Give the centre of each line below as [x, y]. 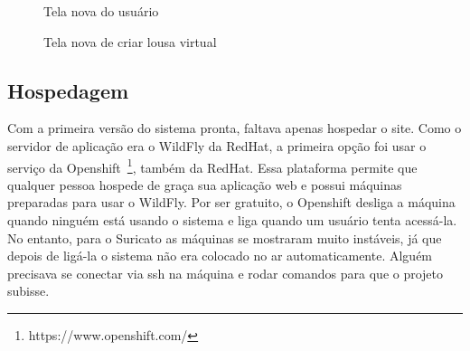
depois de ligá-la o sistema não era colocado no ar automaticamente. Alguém [220, 256]
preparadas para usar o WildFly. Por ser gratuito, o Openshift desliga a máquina [231, 202]
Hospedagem [68, 90]
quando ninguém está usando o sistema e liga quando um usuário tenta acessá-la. [232, 220]
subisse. [28, 291]
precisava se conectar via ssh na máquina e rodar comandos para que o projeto [226, 273]
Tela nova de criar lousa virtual [130, 41]
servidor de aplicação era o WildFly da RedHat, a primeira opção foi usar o [217, 145]
